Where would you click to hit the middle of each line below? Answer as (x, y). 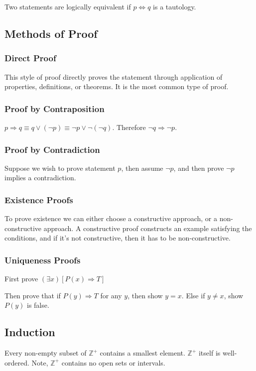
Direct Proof (30, 58)
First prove (21, 279)
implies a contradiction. (40, 178)
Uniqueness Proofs (43, 260)
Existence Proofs (39, 199)
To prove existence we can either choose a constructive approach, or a (111, 218)
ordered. (17, 362)
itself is (209, 353)
